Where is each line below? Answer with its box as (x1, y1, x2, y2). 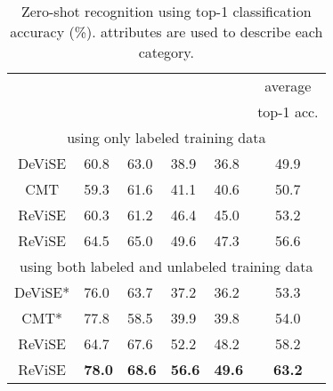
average (264, 76, 312, 96)
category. (138, 42, 194, 62)
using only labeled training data (67, 127, 266, 148)
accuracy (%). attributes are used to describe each (10, 21, 323, 42)
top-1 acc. (257, 101, 319, 122)
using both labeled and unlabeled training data (20, 256, 313, 276)
